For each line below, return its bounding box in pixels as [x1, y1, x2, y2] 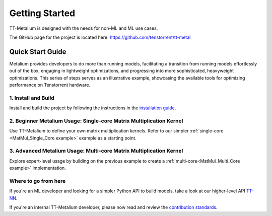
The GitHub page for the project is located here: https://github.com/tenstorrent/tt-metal [9, 34, 191, 40]
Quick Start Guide [9, 47, 66, 56]
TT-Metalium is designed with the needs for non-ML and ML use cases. [9, 25, 158, 31]
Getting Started [9, 8, 76, 19]
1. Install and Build [9, 94, 55, 101]
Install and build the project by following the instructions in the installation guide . [9, 105, 176, 111]
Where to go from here [9, 177, 66, 184]
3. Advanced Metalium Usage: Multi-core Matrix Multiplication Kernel [9, 148, 183, 155]
